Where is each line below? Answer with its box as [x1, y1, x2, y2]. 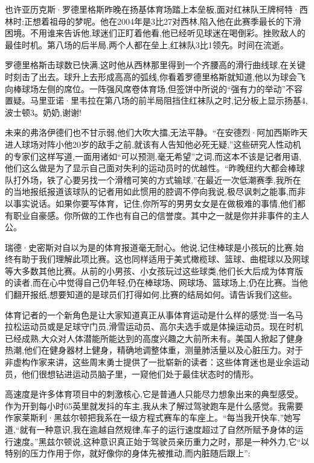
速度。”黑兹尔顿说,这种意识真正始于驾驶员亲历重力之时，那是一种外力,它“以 [13, 435, 309, 447]
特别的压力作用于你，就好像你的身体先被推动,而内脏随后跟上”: [5, 447, 251, 459]
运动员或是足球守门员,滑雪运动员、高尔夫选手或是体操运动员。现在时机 [21, 320, 303, 333]
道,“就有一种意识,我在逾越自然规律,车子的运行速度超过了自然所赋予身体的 [5, 423, 295, 435]
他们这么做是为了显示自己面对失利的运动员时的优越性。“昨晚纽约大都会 [5, 162, 288, 174]
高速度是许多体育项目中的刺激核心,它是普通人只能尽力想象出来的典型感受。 [5, 388, 303, 400]
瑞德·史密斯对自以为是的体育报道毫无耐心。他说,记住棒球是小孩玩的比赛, [5, 241, 295, 253]
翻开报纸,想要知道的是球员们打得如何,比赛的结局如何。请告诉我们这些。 [13, 288, 297, 301]
